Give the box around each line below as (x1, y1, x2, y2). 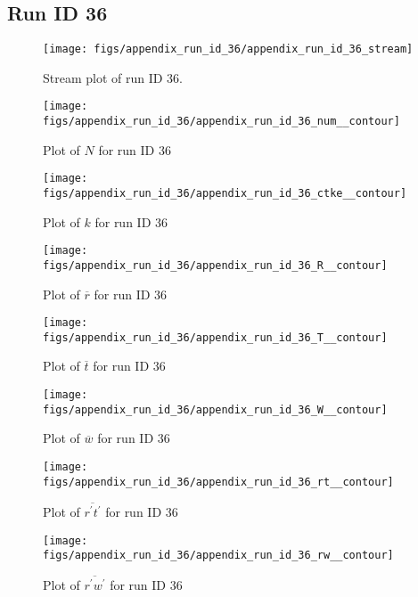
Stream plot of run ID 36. (43, 68, 184, 86)
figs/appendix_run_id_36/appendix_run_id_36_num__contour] (43, 115, 400, 128)
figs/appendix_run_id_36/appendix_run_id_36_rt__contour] (43, 475, 394, 488)
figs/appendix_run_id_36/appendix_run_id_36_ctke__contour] (43, 187, 407, 200)
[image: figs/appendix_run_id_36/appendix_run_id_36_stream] (43, 43, 414, 56)
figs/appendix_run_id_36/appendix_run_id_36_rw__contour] (43, 549, 394, 562)
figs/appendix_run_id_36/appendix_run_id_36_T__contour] (43, 331, 388, 344)
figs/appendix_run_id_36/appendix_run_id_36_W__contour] (43, 403, 388, 416)
